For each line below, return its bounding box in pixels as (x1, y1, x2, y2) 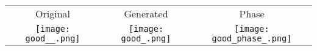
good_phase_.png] (212, 34, 292, 43)
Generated (124, 7, 168, 20)
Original (35, 7, 71, 20)
